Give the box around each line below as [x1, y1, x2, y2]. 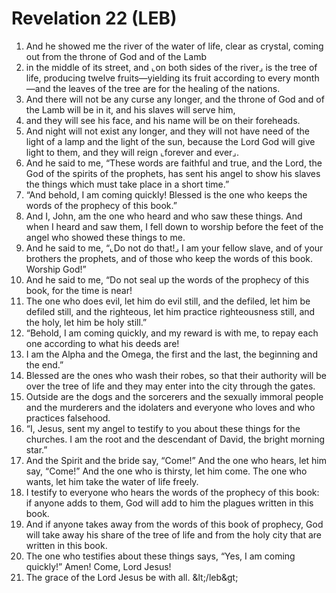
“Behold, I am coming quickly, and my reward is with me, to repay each [25, 327, 319, 339]
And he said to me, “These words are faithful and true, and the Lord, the [25, 157, 323, 169]
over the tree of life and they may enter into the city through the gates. [25, 380, 316, 392]
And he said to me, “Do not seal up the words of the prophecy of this [25, 273, 310, 286]
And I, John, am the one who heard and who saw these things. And [25, 210, 303, 222]
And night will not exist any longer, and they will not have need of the [25, 125, 310, 137]
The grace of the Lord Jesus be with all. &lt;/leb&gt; [25, 571, 239, 583]
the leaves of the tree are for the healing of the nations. [52, 82, 281, 94]
